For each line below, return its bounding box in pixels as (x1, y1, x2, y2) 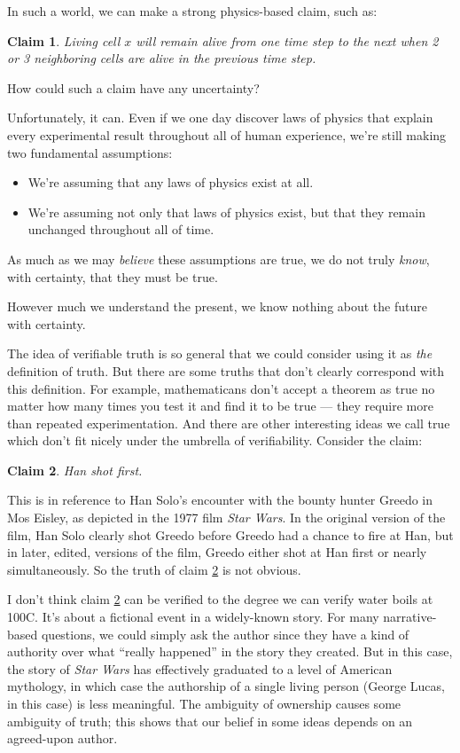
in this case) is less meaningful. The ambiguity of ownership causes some (7, 694, 402, 712)
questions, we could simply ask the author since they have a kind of (41, 624, 409, 643)
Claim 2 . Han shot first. (7, 460, 143, 479)
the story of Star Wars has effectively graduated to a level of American (7, 659, 393, 678)
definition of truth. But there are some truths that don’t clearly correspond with (7, 361, 445, 380)
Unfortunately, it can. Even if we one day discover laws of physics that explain (7, 108, 433, 127)
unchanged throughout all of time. (27, 220, 214, 239)
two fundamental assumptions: (7, 143, 173, 161)
